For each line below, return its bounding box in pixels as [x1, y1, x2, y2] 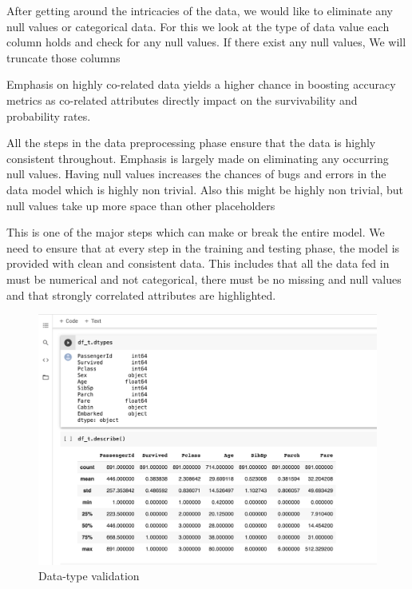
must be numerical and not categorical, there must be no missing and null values [6, 270, 402, 287]
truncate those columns [6, 49, 121, 66]
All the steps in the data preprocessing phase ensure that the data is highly [6, 134, 376, 151]
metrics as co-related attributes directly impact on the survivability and [6, 91, 358, 108]
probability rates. [6, 107, 91, 124]
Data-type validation [38, 567, 140, 584]
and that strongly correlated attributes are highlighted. [6, 286, 276, 303]
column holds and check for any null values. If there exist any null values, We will [6, 34, 406, 50]
